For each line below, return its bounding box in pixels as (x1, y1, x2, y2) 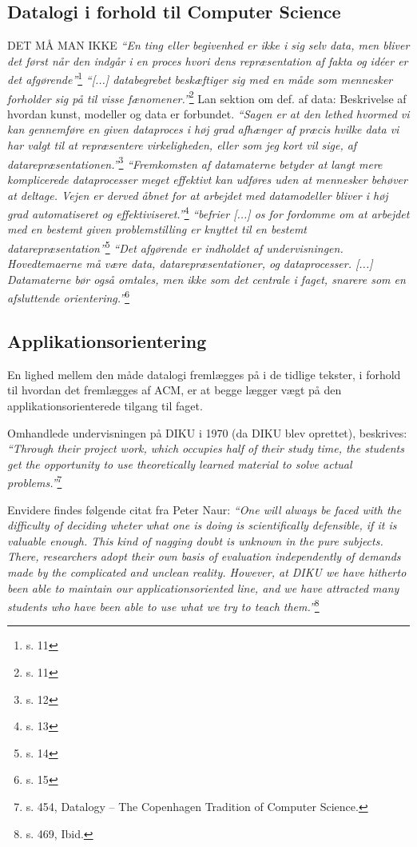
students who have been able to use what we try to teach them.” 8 (7, 596, 320, 614)
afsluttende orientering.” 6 (7, 287, 129, 306)
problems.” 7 (7, 472, 62, 491)
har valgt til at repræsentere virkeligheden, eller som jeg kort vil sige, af (7, 137, 357, 154)
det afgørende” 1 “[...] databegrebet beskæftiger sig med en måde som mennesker (7, 69, 393, 88)
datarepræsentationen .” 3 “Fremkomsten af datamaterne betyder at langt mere (7, 153, 383, 172)
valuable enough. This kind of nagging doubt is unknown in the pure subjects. (7, 532, 383, 549)
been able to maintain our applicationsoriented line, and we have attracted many (7, 579, 399, 596)
